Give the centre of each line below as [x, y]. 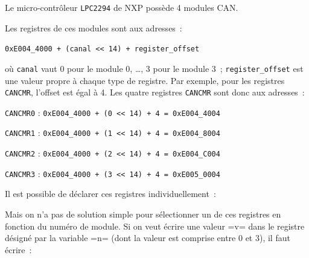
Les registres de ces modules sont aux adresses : [94, 27]
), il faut [275, 238]
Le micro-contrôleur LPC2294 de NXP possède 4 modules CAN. [122, 7]
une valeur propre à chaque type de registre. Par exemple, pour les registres [145, 80]
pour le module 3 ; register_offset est [228, 68]
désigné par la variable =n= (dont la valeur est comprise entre [120, 238]
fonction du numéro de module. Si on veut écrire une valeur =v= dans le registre [155, 226]
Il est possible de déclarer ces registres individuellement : [110, 194]
